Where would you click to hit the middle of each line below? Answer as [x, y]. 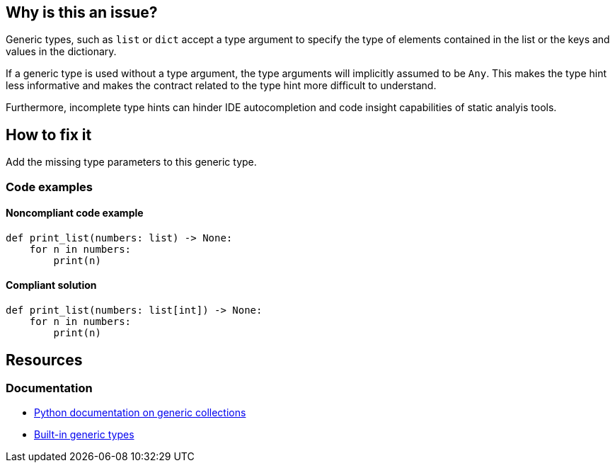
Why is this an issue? [82, 12]
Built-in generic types [84, 435]
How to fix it [49, 135]
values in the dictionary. [61, 52]
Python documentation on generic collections [140, 413]
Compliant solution [51, 285]
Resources [44, 360]
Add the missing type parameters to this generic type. [131, 162]
